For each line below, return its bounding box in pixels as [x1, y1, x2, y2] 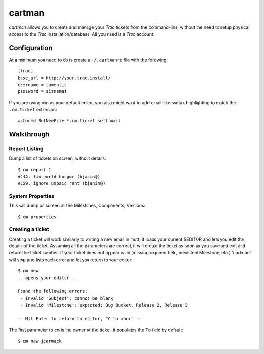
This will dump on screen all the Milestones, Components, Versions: [9, 203, 146, 209]
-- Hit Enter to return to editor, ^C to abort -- [18, 316, 142, 321]
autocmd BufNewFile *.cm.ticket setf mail [18, 118, 121, 123]
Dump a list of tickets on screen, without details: [9, 155, 106, 161]
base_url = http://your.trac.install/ [18, 75, 111, 81]
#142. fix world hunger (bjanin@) [18, 174, 100, 179]
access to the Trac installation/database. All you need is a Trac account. [9, 31, 154, 37]
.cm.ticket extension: [9, 107, 57, 112]
